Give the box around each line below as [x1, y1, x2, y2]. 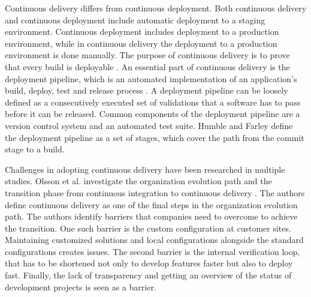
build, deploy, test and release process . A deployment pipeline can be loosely [5, 84, 288, 97]
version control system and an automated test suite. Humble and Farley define [5, 119, 293, 131]
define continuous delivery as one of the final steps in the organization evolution [5, 198, 298, 211]
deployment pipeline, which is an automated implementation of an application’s [5, 72, 297, 85]
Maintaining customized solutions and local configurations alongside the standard [5, 233, 304, 246]
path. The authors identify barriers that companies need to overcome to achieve [5, 210, 298, 223]
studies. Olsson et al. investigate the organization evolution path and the [5, 175, 272, 187]
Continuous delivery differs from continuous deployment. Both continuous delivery [5, 2, 307, 14]
